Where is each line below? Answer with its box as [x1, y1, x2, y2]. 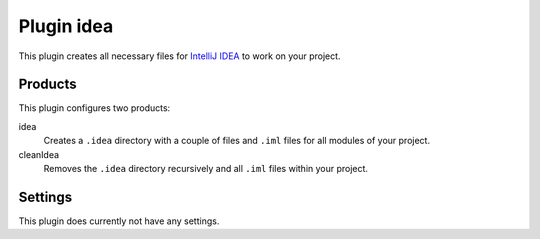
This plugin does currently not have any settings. [18, 215, 220, 227]
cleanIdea [18, 148, 60, 160]
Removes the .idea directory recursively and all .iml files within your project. [43, 163, 369, 175]
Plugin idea [18, 15, 114, 37]
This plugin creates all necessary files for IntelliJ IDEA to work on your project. [18, 50, 341, 62]
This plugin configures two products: [18, 102, 171, 114]
